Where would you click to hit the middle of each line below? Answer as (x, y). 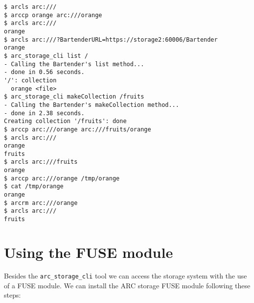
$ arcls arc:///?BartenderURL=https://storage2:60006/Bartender (111, 39)
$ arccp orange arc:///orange (53, 15)
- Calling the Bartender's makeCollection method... (92, 105)
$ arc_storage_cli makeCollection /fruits (74, 97)
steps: (12, 295)
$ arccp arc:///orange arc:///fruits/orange (78, 129)
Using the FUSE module (89, 252)
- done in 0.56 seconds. (44, 72)
